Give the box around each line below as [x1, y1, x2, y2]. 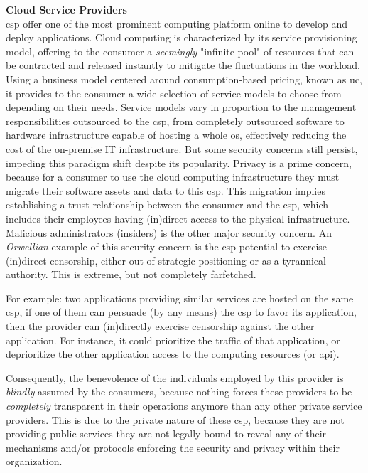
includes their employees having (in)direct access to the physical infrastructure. [6, 211, 350, 225]
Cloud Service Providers [6, 2, 127, 16]
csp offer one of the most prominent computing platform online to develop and [6, 16, 347, 31]
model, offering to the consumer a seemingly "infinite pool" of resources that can [6, 43, 355, 58]
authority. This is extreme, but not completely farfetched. [6, 267, 256, 282]
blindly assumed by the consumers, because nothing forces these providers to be [6, 384, 352, 399]
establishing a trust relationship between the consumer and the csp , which [6, 197, 329, 212]
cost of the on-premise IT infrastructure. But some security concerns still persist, [6, 141, 358, 156]
